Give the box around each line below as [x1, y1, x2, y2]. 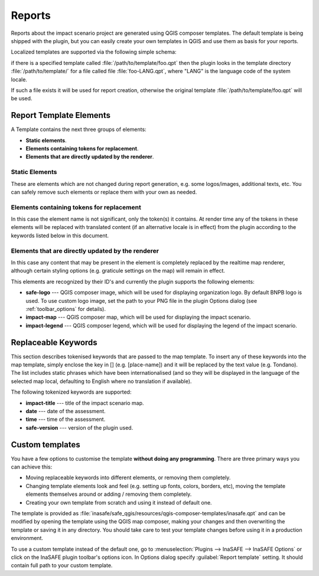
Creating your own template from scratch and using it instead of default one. [25, 499, 212, 506]
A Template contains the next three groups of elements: [11, 126, 147, 133]
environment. [11, 535, 44, 542]
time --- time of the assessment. [25, 416, 106, 423]
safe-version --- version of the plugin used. [25, 424, 134, 431]
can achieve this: [11, 463, 53, 470]
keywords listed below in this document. [11, 232, 109, 239]
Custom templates [11, 440, 80, 450]
